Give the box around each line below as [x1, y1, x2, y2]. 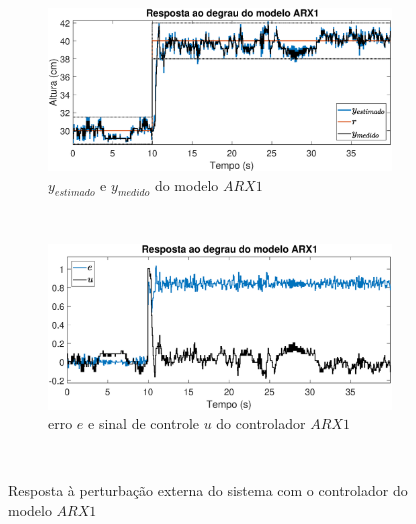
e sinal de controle [88, 413, 199, 434]
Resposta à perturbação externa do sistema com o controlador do [8, 480, 408, 501]
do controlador [216, 413, 306, 434]
